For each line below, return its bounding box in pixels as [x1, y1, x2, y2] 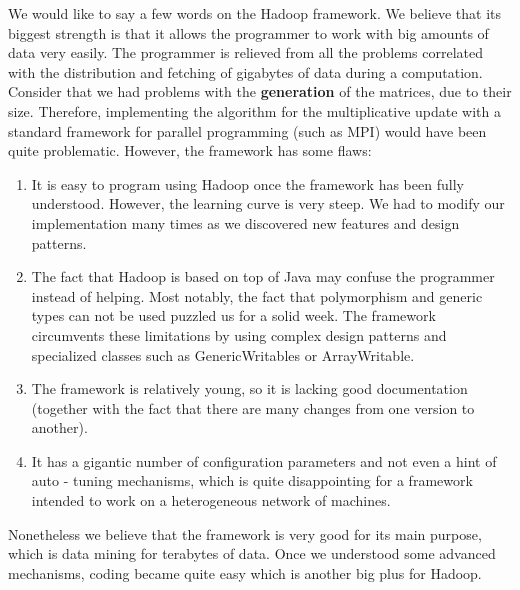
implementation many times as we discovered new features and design [31, 212, 460, 233]
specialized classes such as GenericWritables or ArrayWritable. [31, 344, 415, 365]
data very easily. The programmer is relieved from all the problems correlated [8, 42, 484, 63]
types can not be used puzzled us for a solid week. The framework [31, 305, 436, 326]
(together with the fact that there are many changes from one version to [31, 397, 475, 418]
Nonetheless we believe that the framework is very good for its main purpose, [8, 523, 482, 544]
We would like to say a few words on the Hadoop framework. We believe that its [8, 3, 502, 23]
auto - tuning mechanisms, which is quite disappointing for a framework [31, 470, 473, 491]
